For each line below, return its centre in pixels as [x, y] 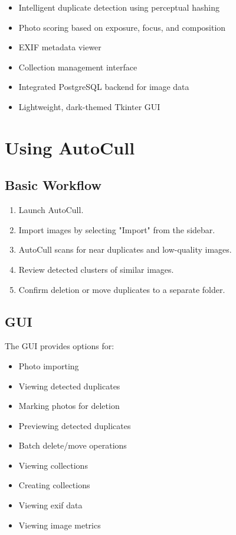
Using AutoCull [70, 147]
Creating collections [54, 485]
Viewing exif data [50, 505]
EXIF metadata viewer [60, 47]
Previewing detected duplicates [75, 425]
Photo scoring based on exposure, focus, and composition [122, 27]
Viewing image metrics [60, 525]
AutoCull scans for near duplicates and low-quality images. [125, 249]
